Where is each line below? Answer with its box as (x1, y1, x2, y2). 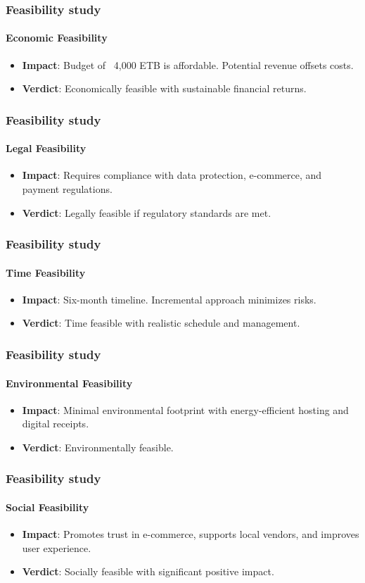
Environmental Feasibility (6, 375, 133, 390)
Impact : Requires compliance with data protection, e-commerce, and (22, 168, 322, 182)
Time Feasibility (6, 265, 86, 280)
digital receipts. (22, 416, 89, 431)
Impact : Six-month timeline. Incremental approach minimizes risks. (22, 291, 316, 306)
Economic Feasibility (6, 30, 108, 45)
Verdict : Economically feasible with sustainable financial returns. (22, 81, 307, 96)
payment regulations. (22, 182, 113, 196)
